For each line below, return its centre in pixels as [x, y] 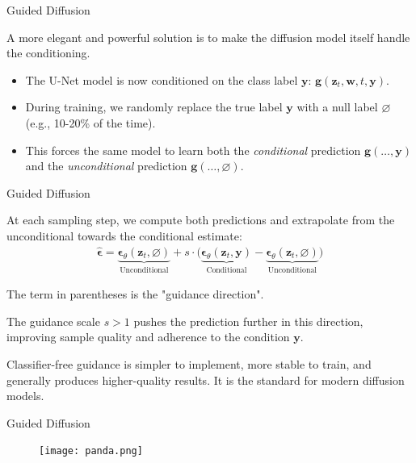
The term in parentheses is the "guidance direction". [135, 294]
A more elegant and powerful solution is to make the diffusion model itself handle [208, 37]
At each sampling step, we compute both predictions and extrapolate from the [201, 220]
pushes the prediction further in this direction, [248, 321]
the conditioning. [48, 53]
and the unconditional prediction [106, 166]
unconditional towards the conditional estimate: [124, 235]
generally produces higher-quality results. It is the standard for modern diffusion [206, 380]
